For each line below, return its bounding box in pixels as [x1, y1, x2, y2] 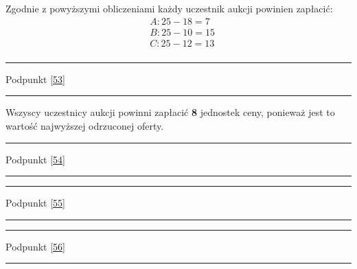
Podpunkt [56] [5, 239, 65, 253]
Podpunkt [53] [5, 71, 65, 86]
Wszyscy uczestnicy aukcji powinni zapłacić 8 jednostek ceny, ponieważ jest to [5, 105, 335, 119]
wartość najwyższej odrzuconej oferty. [5, 118, 164, 132]
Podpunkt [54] [5, 152, 65, 166]
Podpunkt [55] [5, 196, 65, 210]
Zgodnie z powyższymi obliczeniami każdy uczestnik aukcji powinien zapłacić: [5, 1, 333, 15]
